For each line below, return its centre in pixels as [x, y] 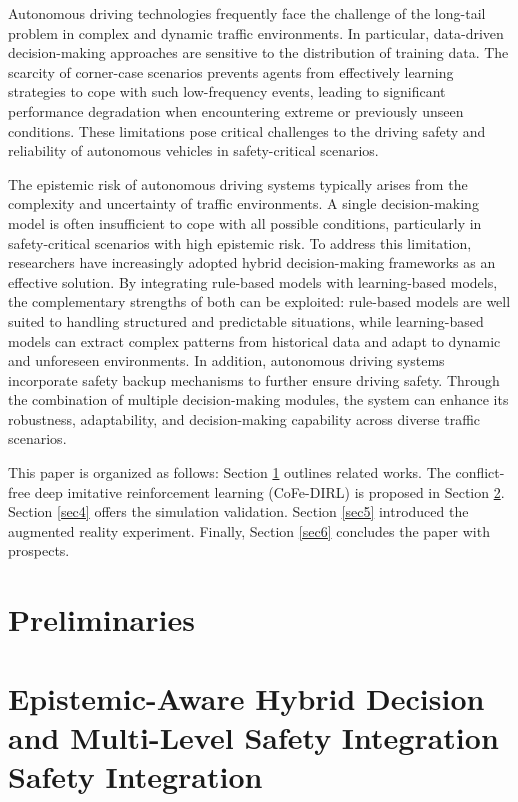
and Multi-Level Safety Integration [253, 736]
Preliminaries [101, 619]
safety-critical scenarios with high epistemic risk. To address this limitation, [240, 242]
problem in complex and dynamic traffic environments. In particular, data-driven [256, 32]
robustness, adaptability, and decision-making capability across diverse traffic [244, 418]
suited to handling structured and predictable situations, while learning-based [246, 320]
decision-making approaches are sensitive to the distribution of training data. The [258, 52]
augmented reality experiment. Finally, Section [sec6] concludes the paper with [249, 530]
